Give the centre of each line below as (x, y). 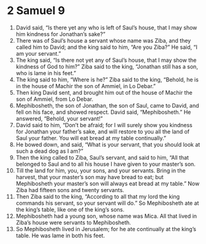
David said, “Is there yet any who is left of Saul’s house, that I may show (106, 28)
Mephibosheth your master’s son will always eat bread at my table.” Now (108, 183)
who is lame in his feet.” (46, 73)
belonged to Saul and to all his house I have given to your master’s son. (105, 164)
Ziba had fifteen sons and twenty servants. (70, 190)
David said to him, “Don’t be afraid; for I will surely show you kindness (104, 125)
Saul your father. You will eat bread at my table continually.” (91, 138)
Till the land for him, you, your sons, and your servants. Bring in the (101, 170)
